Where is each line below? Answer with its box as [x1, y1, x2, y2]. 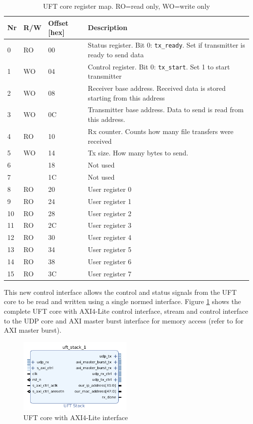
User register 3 [88, 220, 131, 230]
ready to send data [88, 49, 144, 59]
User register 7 [88, 268, 131, 278]
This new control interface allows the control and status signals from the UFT [4, 287, 237, 297]
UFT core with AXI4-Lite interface [23, 412, 128, 422]
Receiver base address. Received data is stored [88, 83, 226, 93]
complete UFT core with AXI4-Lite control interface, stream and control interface [4, 306, 248, 316]
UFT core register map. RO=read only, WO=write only [43, 1, 210, 11]
